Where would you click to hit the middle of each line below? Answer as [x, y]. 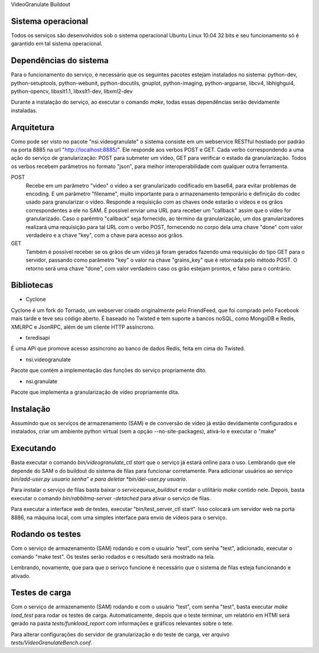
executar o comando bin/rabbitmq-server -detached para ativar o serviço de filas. [111, 498]
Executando [33, 448]
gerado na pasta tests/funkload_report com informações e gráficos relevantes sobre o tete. [122, 623]
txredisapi [38, 338]
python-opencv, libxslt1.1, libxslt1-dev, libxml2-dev [72, 91]
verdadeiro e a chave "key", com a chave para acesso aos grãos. [105, 235]
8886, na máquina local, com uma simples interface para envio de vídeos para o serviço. [119, 517]
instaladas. [24, 110]
